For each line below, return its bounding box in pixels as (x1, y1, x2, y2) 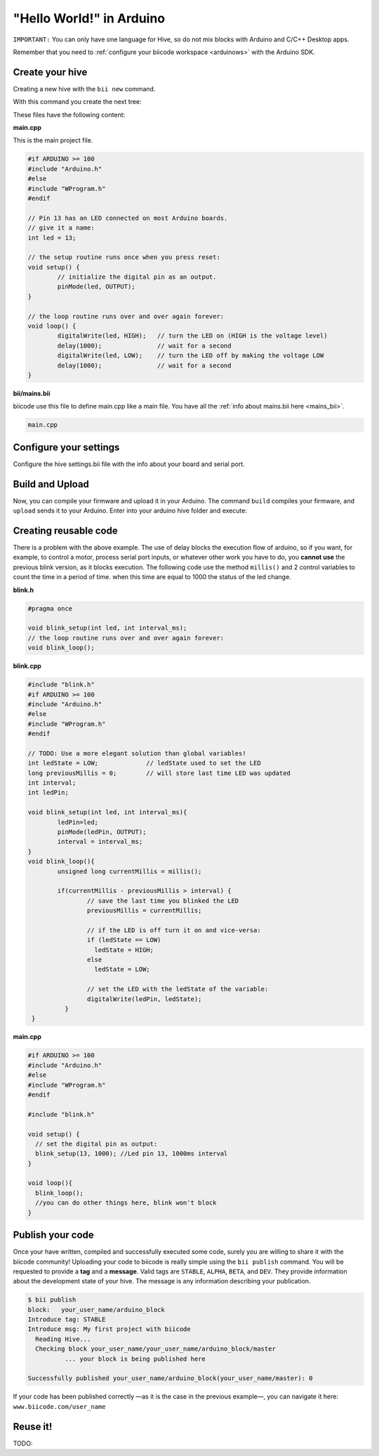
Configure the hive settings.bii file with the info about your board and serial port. (13, 460, 245, 468)
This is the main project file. (13, 136, 93, 145)
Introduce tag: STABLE (27, 1316, 106, 1323)
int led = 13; (27, 234, 77, 241)
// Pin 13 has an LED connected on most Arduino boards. (27, 214, 228, 222)
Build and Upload (13, 478, 89, 490)
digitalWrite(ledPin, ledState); (86, 995, 202, 1003)
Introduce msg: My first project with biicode (27, 1325, 191, 1333)
